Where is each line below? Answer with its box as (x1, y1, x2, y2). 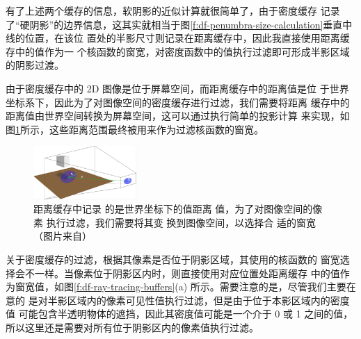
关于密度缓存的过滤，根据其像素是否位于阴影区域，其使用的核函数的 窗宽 (6, 252, 340, 267)
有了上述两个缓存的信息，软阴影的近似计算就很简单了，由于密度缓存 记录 (6, 3, 340, 17)
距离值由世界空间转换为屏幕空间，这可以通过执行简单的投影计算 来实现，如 (6, 108, 350, 123)
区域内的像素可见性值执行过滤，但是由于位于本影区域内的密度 (67, 292, 350, 307)
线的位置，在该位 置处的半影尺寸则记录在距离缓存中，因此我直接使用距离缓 (6, 31, 350, 45)
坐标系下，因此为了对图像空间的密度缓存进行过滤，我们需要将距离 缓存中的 (6, 94, 350, 109)
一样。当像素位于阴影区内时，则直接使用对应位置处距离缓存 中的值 (34, 265, 340, 280)
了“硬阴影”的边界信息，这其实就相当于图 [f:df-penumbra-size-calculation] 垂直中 (6, 17, 353, 31)
